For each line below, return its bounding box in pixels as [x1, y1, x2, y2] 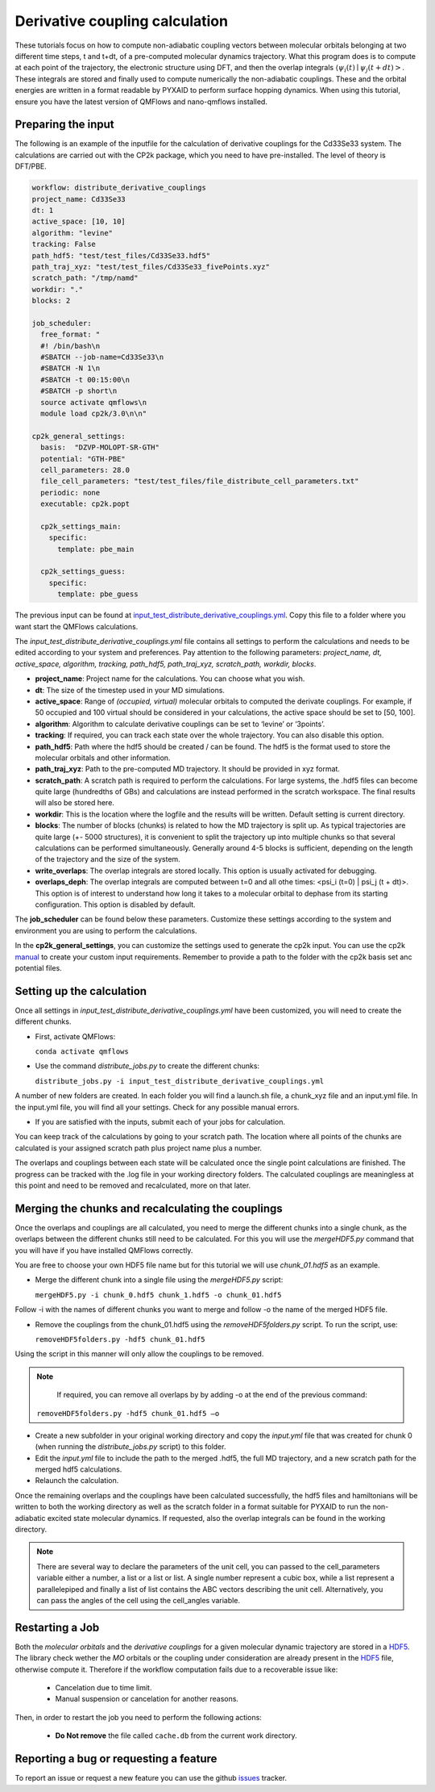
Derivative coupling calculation [14, 12, 229, 30]
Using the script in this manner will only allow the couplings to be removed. [14, 1349, 264, 1359]
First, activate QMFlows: [35, 1031, 116, 1041]
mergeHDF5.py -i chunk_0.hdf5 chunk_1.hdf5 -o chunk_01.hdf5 [35, 1290, 282, 1299]
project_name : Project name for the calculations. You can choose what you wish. [35, 674, 305, 683]
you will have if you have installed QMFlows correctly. [14, 1245, 193, 1255]
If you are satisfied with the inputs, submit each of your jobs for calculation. [35, 1117, 286, 1126]
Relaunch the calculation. [35, 1476, 119, 1485]
